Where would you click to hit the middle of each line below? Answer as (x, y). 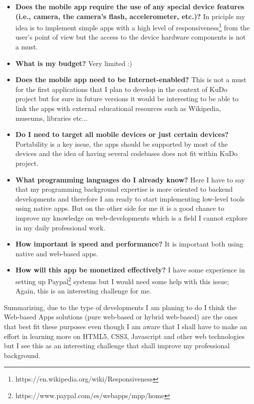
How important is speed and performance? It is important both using (129, 244)
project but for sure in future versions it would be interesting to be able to (127, 99)
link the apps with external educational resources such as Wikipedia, (118, 108)
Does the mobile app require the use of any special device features (130, 6)
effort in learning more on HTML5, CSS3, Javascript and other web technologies (124, 336)
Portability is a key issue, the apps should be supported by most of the (122, 144)
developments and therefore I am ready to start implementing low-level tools (130, 198)
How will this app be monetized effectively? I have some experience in (130, 270)
